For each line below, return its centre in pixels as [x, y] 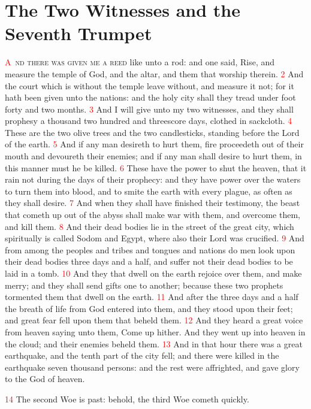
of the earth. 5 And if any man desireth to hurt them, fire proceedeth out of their [154, 144]
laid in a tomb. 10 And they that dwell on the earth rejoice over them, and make [153, 273]
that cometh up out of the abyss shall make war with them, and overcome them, [153, 215]
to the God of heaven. [45, 379]
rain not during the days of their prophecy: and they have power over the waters [153, 179]
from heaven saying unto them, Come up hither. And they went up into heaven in [155, 331]
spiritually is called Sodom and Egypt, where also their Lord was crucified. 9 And [155, 238]
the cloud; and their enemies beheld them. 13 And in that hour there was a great [154, 343]
